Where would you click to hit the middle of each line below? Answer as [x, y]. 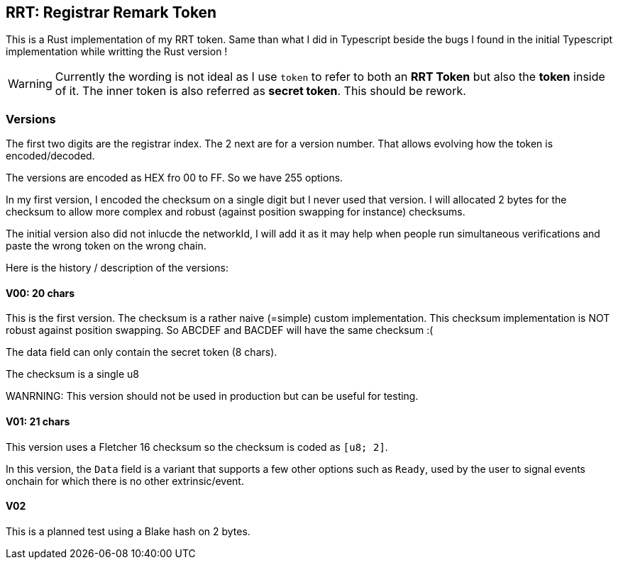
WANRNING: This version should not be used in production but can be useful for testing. [212, 396]
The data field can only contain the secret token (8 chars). [142, 352]
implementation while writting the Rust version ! [117, 52]
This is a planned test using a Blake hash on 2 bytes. [128, 531]
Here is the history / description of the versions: [117, 268]
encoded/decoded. [50, 156]
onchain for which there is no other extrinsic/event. [125, 481]
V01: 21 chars [38, 421]
